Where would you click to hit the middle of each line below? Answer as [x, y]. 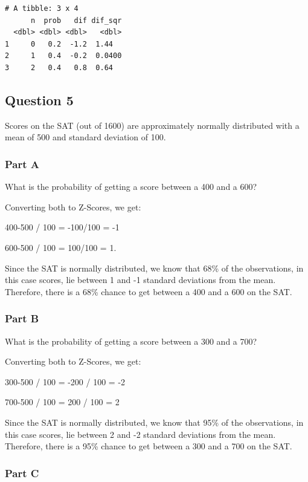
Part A [22, 164]
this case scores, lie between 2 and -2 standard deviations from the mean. [140, 434]
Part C [22, 473]
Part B [22, 318]
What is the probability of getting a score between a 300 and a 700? [131, 341]
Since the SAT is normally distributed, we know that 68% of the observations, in [154, 268]
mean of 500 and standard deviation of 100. [85, 137]
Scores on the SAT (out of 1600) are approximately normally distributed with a [152, 125]
